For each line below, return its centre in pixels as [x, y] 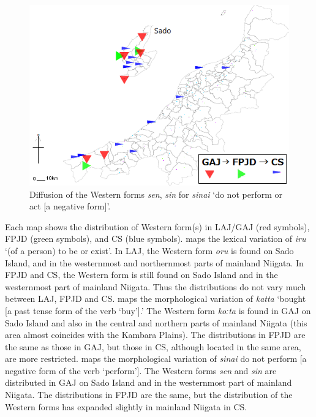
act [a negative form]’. [70, 206]
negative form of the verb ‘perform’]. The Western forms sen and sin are [141, 370]
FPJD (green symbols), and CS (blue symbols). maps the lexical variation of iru [156, 239]
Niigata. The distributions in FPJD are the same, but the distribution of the [149, 395]
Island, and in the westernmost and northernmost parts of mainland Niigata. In [154, 262]
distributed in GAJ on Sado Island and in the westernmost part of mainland [149, 382]
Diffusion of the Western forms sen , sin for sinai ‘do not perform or [156, 194]
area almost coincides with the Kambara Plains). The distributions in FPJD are [155, 335]
